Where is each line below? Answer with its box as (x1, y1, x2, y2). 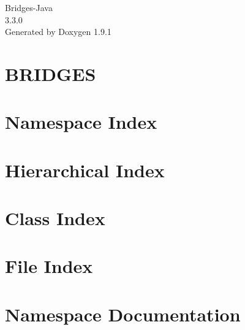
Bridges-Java (5, 1, 53, 13)
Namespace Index (5, 109, 157, 134)
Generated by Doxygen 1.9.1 (5, 25, 111, 38)
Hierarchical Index (5, 157, 165, 182)
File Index (5, 253, 93, 278)
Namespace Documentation (5, 301, 241, 326)
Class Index (5, 205, 105, 231)
